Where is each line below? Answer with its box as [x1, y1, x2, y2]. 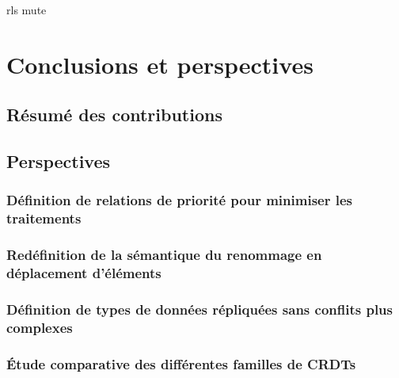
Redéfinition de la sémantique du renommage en [6, 245, 322, 265]
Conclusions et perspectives [6, 48, 313, 80]
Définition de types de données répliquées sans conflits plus [6, 299, 393, 319]
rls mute [6, 2, 47, 17]
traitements [6, 208, 82, 228]
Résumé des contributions [6, 102, 222, 127]
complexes [6, 317, 73, 337]
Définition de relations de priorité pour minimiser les [6, 190, 352, 210]
